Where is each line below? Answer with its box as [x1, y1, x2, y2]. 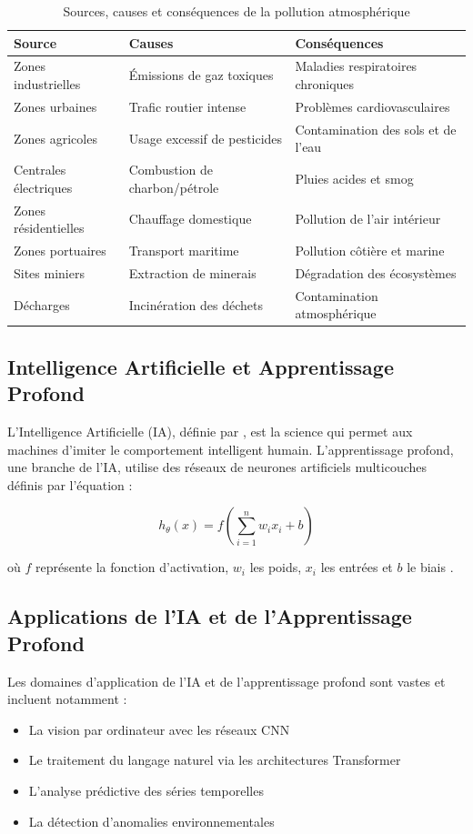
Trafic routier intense [128, 96, 247, 116]
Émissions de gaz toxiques [128, 65, 274, 85]
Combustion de [128, 160, 214, 179]
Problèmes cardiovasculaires [295, 96, 450, 116]
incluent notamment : [7, 689, 127, 708]
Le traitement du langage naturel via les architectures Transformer [28, 750, 401, 769]
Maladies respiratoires [295, 56, 418, 75]
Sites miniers [14, 263, 85, 282]
